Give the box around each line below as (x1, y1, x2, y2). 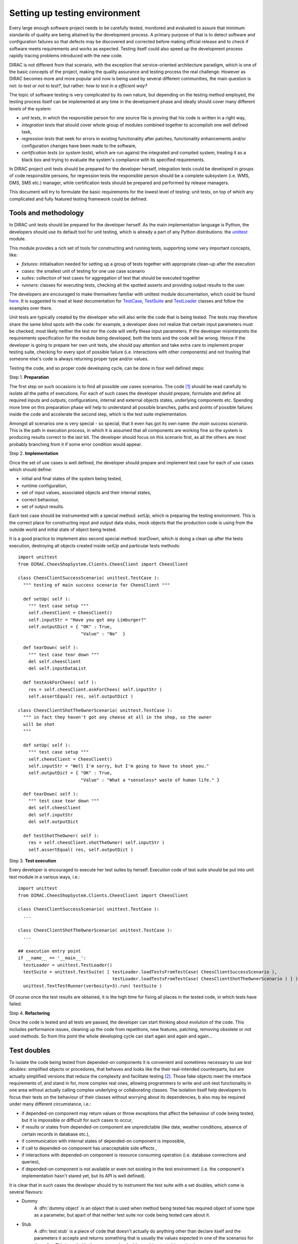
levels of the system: (9, 105, 52, 111)
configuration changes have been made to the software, (21, 142, 137, 149)
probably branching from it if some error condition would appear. (9, 441, 143, 447)
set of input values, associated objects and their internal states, (21, 490, 151, 496)
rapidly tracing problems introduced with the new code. (9, 53, 123, 59)
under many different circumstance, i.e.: (9, 1101, 91, 1107)
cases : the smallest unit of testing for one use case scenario (21, 268, 145, 274)
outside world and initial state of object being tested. (9, 526, 117, 532)
